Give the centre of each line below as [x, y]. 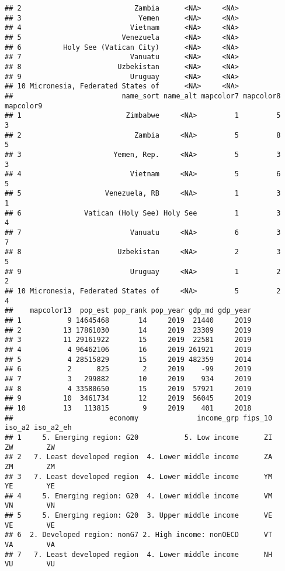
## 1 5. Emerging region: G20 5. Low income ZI [139, 437]
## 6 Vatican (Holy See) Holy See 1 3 [143, 213]
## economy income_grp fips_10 [139, 418]
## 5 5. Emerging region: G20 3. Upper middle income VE [139, 516]
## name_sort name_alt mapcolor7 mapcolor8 [143, 96]
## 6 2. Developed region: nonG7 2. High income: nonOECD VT [139, 535]
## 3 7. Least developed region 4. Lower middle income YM [139, 476]
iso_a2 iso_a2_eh [38, 428]
